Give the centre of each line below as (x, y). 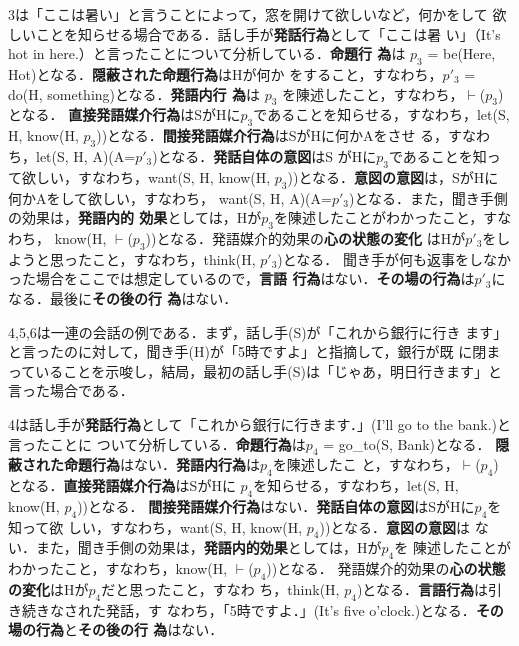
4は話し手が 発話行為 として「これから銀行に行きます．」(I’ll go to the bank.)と (260, 423)
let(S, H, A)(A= (85, 155)
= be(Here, (461, 53)
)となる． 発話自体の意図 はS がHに (264, 155)
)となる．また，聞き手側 (428, 197)
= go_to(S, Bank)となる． (407, 443)
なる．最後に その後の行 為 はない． (123, 297)
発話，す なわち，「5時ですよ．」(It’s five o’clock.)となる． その (304, 609)
